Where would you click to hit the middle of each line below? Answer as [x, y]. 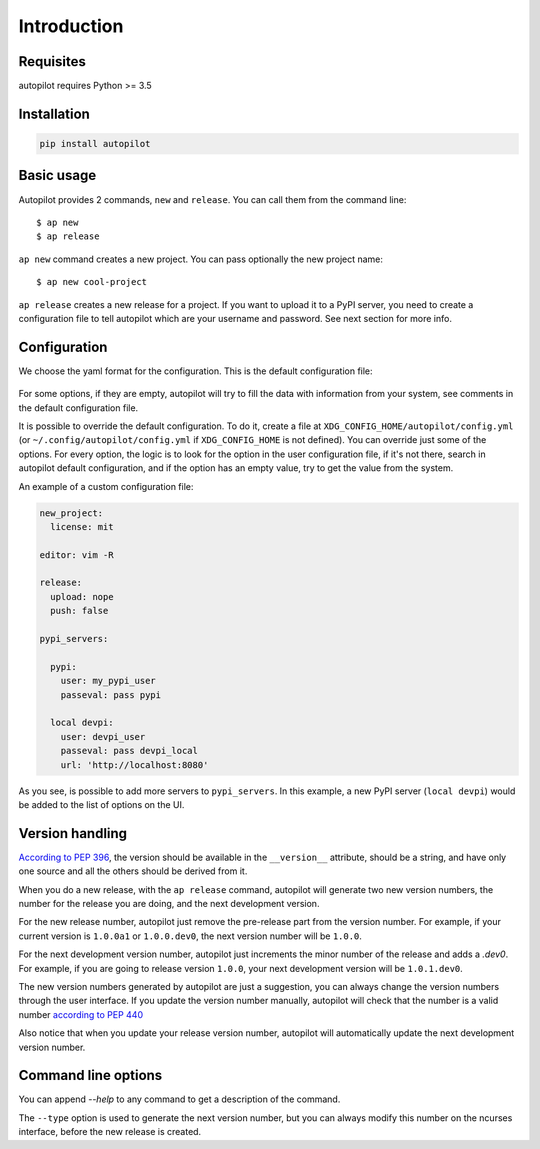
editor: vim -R [76, 554]
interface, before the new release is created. [110, 1132]
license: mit [82, 526]
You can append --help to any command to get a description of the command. [179, 1099]
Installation [54, 113]
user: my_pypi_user [108, 681]
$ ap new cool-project [92, 282]
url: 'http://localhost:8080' [134, 764]
